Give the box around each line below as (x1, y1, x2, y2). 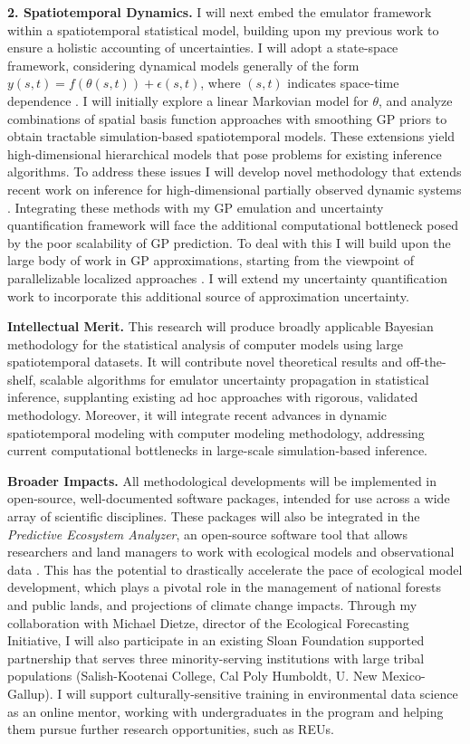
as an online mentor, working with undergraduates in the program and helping (7, 701, 444, 720)
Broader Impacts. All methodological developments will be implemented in (7, 471, 437, 490)
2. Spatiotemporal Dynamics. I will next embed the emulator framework (7, 3, 432, 21)
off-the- (406, 352, 446, 371)
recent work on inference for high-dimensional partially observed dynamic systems (7, 179, 462, 198)
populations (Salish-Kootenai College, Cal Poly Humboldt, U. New (7, 666, 378, 685)
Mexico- (381, 666, 426, 685)
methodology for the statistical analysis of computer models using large (7, 334, 403, 353)
